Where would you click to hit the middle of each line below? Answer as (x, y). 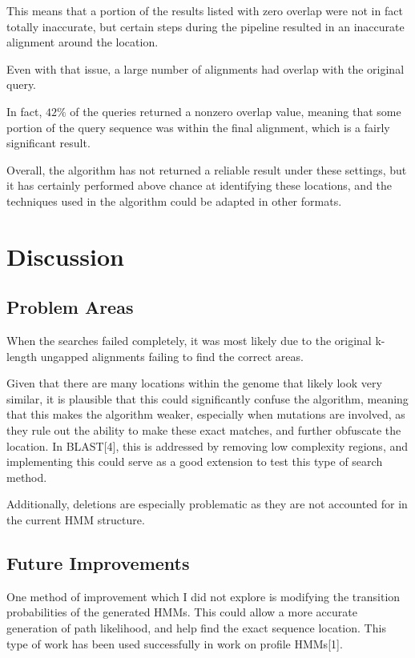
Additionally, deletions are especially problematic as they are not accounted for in (207, 504)
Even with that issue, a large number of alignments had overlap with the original (205, 68)
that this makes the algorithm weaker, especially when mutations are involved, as (206, 414)
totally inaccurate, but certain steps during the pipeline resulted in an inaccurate (205, 26)
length (22, 356)
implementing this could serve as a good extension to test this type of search (195, 461)
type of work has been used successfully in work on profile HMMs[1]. (175, 643)
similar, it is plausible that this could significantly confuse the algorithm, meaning (207, 398)
